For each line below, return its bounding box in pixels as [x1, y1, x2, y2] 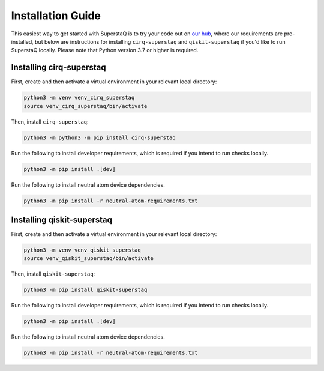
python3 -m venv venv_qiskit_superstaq [23, 247, 141, 253]
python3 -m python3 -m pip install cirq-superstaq [23, 134, 176, 141]
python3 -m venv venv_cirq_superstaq [23, 94, 135, 101]
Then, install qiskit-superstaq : [11, 270, 95, 277]
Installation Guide [11, 9, 101, 22]
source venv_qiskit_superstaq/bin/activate [23, 255, 154, 262]
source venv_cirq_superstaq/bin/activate [23, 103, 148, 109]
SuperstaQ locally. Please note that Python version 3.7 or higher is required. [11, 47, 199, 54]
